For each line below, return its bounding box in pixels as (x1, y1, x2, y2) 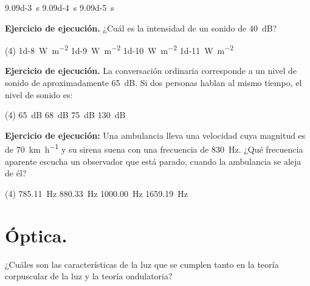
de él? (5, 167, 27, 179)
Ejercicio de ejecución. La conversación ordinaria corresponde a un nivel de (5, 64, 297, 77)
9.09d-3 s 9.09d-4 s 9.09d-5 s (5, 1, 114, 13)
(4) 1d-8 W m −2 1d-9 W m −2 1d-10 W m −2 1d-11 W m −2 (5, 42, 234, 56)
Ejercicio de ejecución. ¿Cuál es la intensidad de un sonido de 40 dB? (5, 21, 277, 34)
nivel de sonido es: (5, 88, 73, 101)
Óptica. (5, 222, 67, 247)
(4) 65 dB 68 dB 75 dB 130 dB (5, 108, 126, 121)
